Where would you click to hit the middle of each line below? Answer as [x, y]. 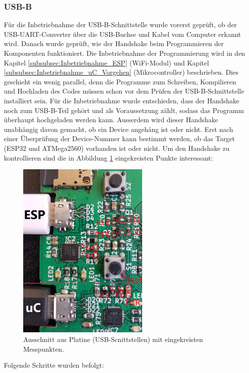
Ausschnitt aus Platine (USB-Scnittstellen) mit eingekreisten [113, 339]
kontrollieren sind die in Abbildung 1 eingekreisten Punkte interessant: [109, 157]
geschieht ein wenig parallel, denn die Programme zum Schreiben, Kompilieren [120, 81]
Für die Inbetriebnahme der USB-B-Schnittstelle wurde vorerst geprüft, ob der [120, 24]
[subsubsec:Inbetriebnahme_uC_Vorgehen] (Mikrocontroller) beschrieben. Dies [121, 72]
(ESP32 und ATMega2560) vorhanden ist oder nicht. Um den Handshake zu [117, 148]
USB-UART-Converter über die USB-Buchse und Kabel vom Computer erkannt [123, 34]
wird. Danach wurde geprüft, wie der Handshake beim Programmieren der [114, 43]
